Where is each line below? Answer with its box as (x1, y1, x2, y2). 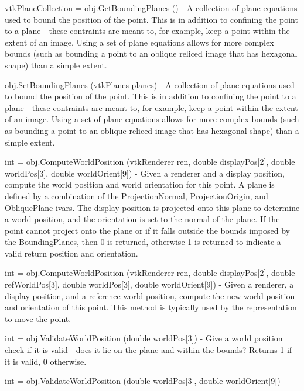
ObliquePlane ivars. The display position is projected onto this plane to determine (5, 201, 300, 213)
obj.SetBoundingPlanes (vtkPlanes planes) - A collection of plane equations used (5, 78, 295, 91)
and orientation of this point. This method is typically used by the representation (5, 301, 297, 313)
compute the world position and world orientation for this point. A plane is (5, 178, 275, 191)
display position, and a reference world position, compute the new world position (5, 289, 295, 302)
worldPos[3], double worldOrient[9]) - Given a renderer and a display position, (5, 167, 285, 179)
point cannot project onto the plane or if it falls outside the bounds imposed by (5, 224, 290, 236)
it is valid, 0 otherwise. (5, 355, 87, 367)
